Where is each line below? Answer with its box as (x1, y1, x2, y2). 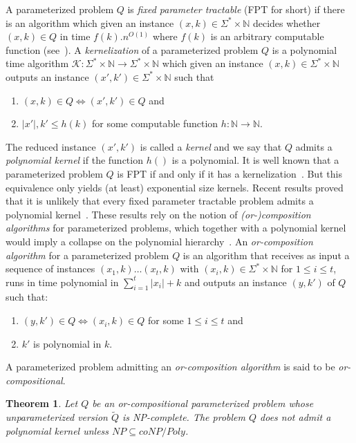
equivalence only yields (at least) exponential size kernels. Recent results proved (6, 180, 344, 194)
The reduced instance (6, 139, 96, 153)
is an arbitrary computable (210, 29, 324, 44)
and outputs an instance (184, 274, 287, 289)
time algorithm (6, 56, 69, 70)
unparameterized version (6, 410, 108, 424)
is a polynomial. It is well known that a (171, 153, 339, 167)
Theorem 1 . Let (6, 396, 78, 411)
